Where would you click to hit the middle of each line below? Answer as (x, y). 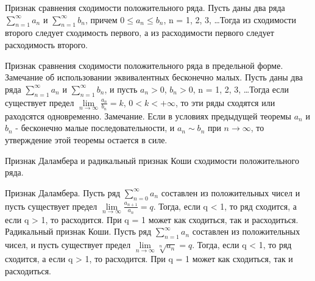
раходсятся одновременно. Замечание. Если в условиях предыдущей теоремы (148, 116)
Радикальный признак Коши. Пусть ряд (78, 231)
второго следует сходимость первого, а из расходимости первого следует (140, 33)
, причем (101, 19)
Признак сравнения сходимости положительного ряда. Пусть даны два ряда (145, 7)
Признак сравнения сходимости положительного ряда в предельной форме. (144, 65)
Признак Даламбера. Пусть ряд (63, 192)
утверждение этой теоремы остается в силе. (86, 139)
